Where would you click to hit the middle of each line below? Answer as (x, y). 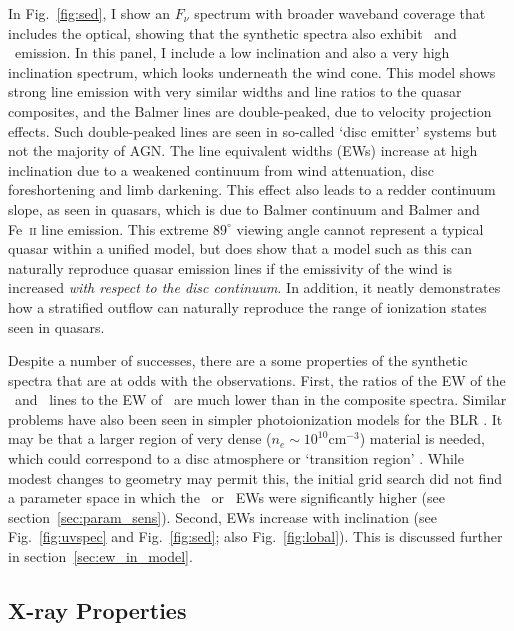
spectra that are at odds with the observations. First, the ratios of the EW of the (257, 379)
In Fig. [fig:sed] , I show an (89, 13)
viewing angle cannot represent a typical (360, 228)
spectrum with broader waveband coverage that (340, 13)
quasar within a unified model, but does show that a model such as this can (240, 248)
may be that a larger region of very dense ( (140, 438)
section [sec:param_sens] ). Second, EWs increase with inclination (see (222, 516)
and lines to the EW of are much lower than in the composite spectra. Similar (260, 399)
